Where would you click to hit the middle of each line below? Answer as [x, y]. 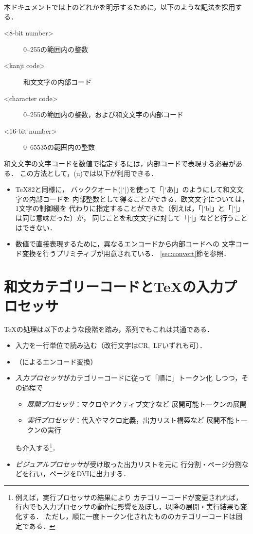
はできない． [36, 227]
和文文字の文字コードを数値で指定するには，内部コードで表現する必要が [120, 163]
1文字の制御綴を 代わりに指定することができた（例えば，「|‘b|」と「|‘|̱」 [130, 208]
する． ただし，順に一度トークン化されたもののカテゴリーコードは [129, 516]
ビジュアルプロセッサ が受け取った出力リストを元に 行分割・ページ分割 [128, 464]
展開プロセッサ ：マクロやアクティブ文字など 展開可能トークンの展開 [137, 404]
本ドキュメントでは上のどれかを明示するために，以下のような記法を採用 [120, 7]
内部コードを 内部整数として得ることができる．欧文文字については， [139, 198]
